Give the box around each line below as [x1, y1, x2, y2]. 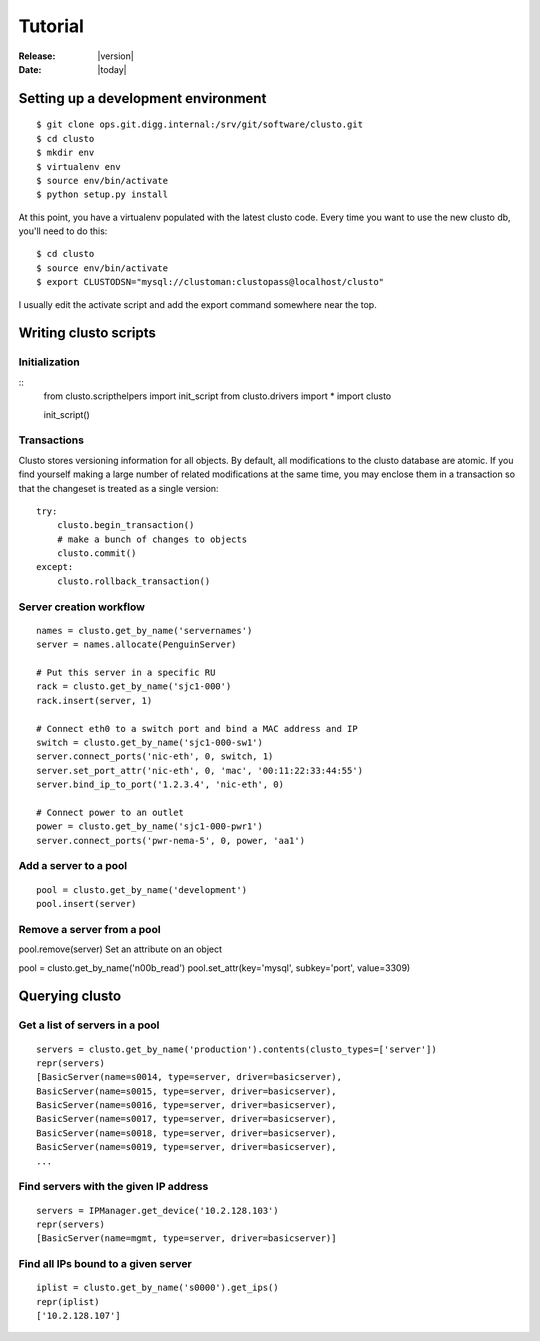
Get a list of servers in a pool [18, 1018, 160, 1032]
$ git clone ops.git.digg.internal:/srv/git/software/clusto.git [36, 119, 364, 130]
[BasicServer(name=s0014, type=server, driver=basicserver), [36, 1071, 342, 1083]
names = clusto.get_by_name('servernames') [36, 625, 253, 636]
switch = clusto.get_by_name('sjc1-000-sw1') [36, 736, 264, 748]
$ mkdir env [36, 147, 95, 159]
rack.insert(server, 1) [36, 695, 153, 706]
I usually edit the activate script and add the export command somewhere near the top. [18, 298, 377, 310]
